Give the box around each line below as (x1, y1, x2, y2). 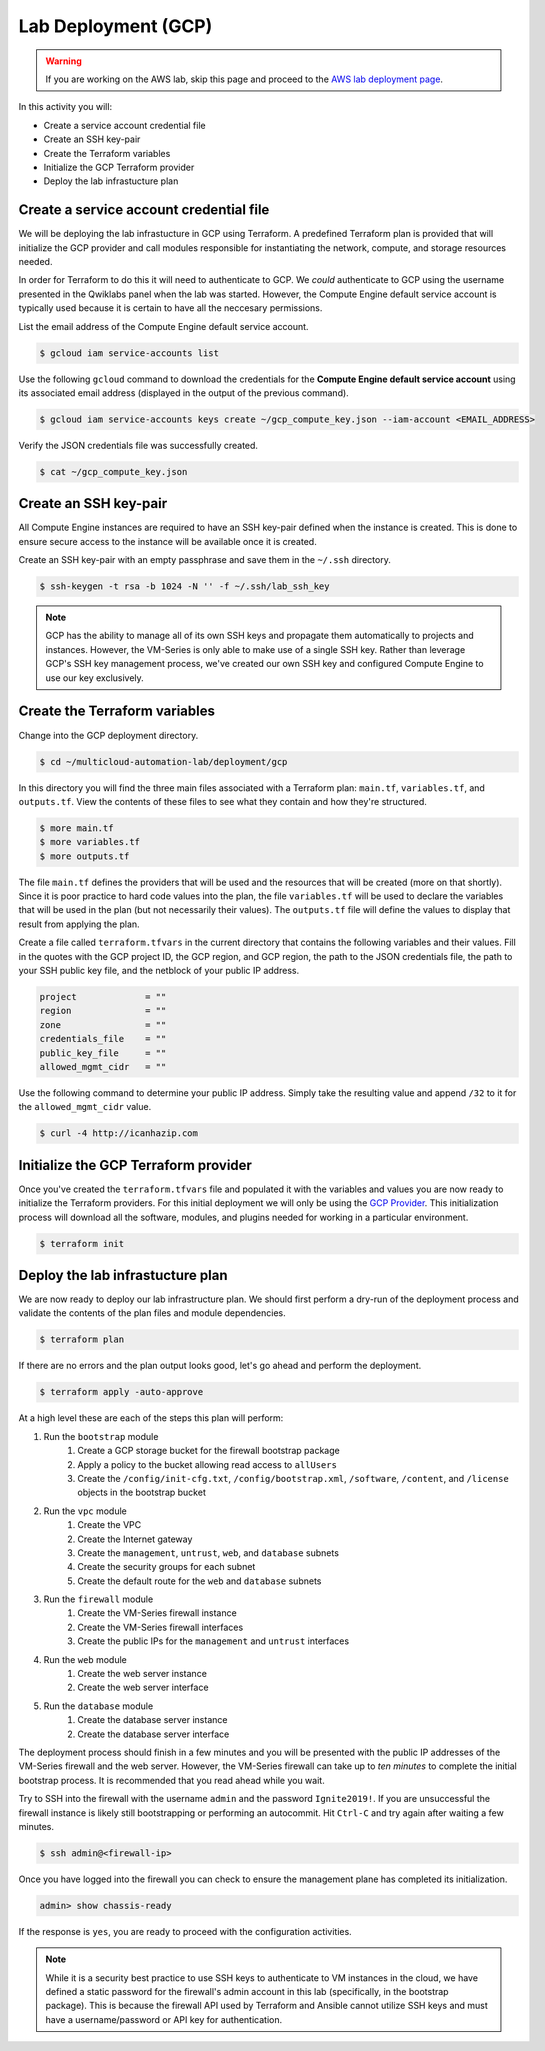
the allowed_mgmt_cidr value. (18, 1101, 152, 1113)
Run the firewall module (43, 1593, 154, 1605)
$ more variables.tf (39, 836, 140, 848)
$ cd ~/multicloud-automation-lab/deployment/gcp (39, 756, 288, 767)
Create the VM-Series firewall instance (77, 1607, 237, 1619)
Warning (45, 55, 82, 67)
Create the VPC (77, 1519, 142, 1531)
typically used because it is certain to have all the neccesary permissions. (18, 302, 323, 314)
